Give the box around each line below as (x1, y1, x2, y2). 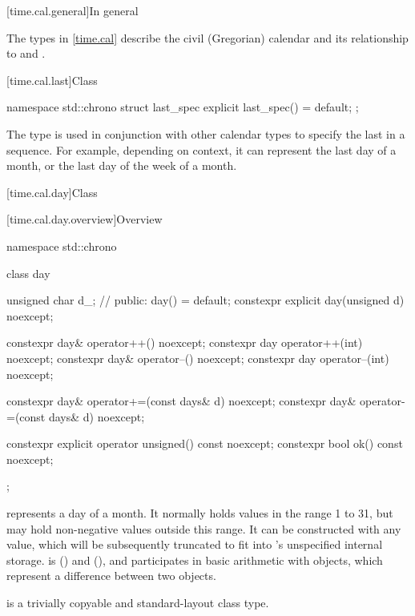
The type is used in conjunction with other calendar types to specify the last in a (6, 125, 405, 142)
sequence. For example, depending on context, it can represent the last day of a (6, 141, 397, 158)
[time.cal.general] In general (6, 2, 139, 18)
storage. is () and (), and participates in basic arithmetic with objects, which (6, 551, 383, 568)
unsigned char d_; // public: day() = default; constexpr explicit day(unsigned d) (6, 292, 405, 308)
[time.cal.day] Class (6, 183, 98, 200)
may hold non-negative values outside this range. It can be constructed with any (6, 520, 401, 537)
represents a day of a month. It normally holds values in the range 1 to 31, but (6, 505, 393, 521)
